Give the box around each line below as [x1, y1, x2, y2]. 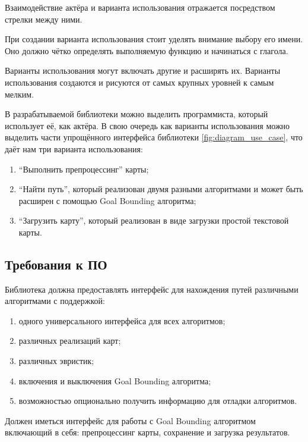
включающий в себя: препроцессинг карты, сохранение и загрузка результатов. [5, 426, 290, 438]
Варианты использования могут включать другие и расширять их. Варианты [5, 64, 281, 77]
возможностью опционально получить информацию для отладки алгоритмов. [18, 394, 297, 407]
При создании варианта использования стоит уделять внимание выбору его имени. [5, 33, 303, 45]
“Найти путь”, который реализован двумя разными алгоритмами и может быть [18, 183, 303, 195]
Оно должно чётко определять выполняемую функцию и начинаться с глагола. [5, 44, 288, 57]
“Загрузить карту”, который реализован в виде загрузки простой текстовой [18, 214, 289, 227]
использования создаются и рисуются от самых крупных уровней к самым [5, 76, 274, 88]
